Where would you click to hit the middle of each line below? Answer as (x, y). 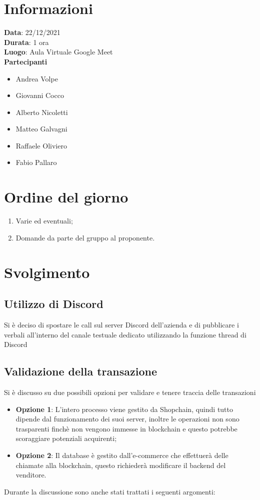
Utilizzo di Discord (54, 304)
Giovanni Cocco (40, 95)
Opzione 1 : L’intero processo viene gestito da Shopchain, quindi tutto (124, 409)
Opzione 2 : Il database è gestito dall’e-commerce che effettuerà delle (122, 455)
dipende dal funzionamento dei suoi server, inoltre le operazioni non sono (127, 419)
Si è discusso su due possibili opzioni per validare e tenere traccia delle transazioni (130, 392)
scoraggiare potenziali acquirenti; (66, 438)
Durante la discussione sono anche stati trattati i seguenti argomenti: (110, 491)
